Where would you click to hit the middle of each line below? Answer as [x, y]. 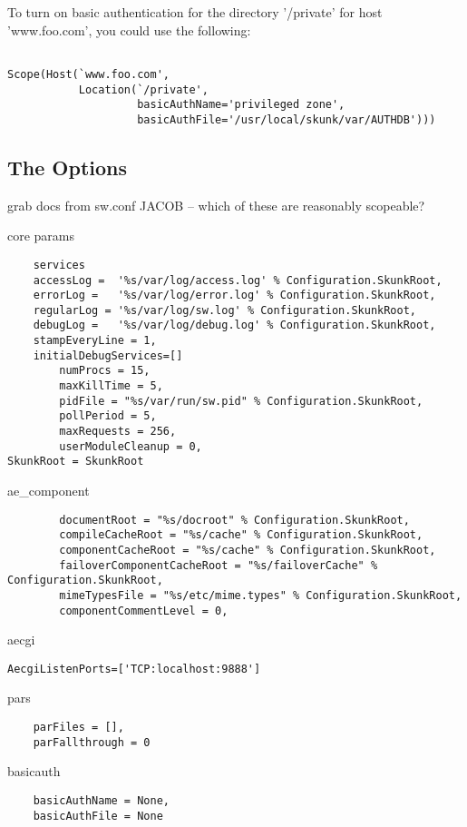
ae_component [49, 491]
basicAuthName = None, [101, 800]
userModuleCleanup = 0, [131, 446]
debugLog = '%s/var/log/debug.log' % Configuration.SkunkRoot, [234, 325]
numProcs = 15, [105, 371]
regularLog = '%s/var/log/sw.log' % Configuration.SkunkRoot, [225, 310]
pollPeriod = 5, [108, 416]
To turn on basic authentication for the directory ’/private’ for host [195, 12]
